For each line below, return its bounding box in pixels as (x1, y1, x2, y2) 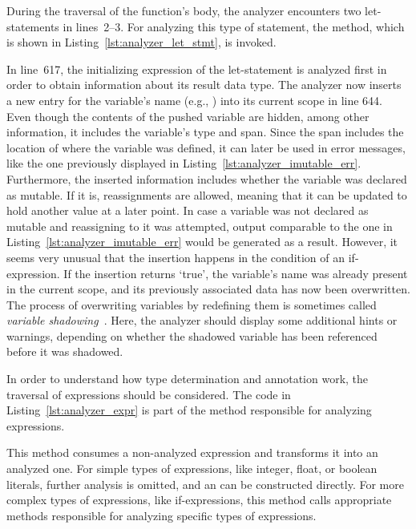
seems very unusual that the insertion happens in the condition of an (6, 248, 345, 265)
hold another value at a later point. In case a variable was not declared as (6, 202, 369, 219)
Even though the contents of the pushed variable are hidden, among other (6, 107, 370, 124)
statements (6, 18, 59, 34)
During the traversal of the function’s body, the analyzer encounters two (6, 2, 361, 18)
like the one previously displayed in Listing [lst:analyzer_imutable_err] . (6, 155, 361, 172)
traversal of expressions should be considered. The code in (6, 386, 291, 402)
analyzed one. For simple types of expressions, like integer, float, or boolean (6, 460, 378, 477)
